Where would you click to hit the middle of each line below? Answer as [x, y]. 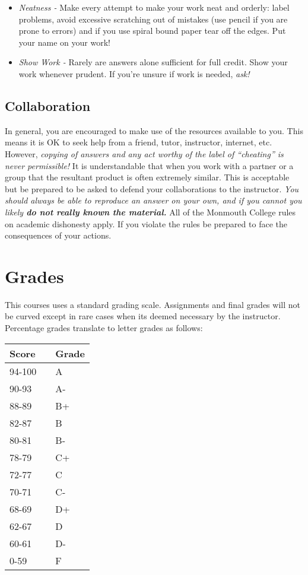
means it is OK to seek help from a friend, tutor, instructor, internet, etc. [139, 142]
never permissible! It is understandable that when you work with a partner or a [149, 165]
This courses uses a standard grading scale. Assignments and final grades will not [153, 304]
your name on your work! [64, 42]
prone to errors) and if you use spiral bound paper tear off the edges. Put [152, 31]
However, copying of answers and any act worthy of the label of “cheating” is [144, 153]
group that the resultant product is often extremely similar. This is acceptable [147, 177]
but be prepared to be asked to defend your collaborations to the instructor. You [152, 188]
